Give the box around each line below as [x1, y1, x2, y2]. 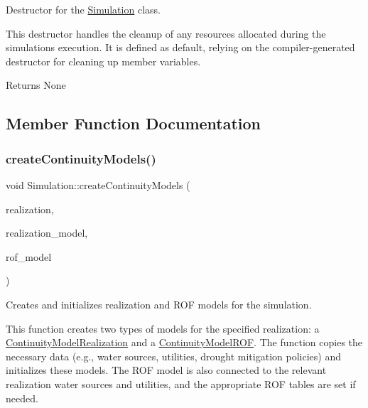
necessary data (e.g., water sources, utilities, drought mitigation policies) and [6, 348, 341, 363]
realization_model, [6, 225, 88, 240]
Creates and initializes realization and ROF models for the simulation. [6, 296, 312, 311]
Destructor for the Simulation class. [6, 2, 161, 16]
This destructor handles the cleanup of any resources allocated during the [6, 26, 326, 41]
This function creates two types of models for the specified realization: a [6, 321, 320, 335]
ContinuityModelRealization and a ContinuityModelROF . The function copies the [6, 335, 363, 350]
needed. [6, 390, 38, 405]
